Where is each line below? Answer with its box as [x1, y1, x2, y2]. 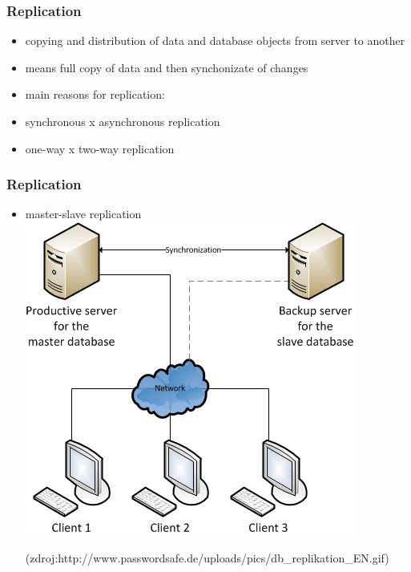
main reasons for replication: [25, 86, 165, 103]
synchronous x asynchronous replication [25, 113, 220, 129]
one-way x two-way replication [25, 140, 175, 156]
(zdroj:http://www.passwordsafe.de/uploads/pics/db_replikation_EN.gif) [25, 549, 389, 566]
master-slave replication [25, 205, 142, 222]
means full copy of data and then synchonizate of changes [25, 59, 308, 75]
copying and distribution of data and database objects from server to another [25, 32, 405, 49]
